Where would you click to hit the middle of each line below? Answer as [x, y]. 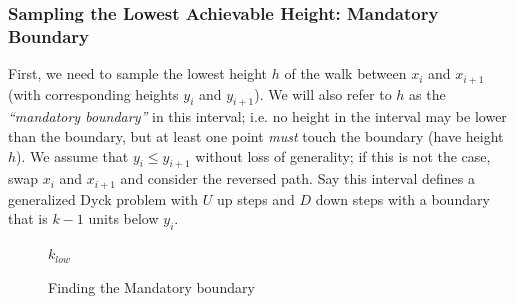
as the [427, 93]
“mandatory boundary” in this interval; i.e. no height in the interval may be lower [257, 116]
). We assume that [72, 155]
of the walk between [345, 73]
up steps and [255, 198]
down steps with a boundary [402, 198]
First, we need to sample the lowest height [138, 73]
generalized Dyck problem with [103, 198]
